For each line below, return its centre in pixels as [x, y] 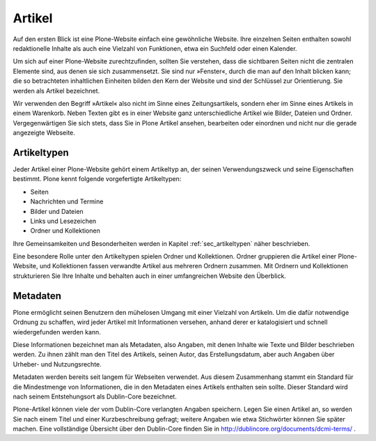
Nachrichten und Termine [67, 201]
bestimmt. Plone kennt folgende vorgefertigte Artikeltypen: [97, 179]
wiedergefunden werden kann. [57, 332]
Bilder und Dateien [57, 211]
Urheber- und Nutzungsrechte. [57, 364]
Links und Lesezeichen [63, 221]
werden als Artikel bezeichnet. [56, 91]
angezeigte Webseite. [44, 133]
